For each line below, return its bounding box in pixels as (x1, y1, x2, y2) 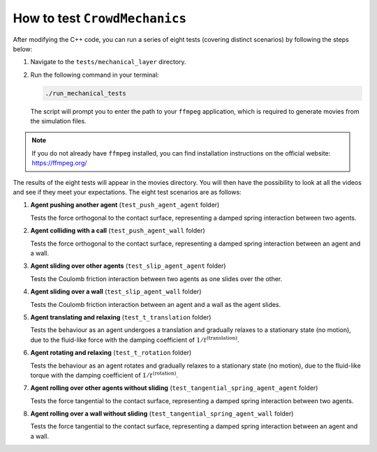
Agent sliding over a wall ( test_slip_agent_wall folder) (30, 287, 202, 296)
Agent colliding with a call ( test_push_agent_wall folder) (30, 227, 205, 235)
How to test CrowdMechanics (13, 10, 187, 26)
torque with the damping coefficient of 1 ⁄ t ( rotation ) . (30, 370, 178, 379)
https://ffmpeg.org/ (31, 159, 87, 167)
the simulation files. (30, 117, 87, 126)
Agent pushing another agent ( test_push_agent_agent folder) (30, 201, 220, 209)
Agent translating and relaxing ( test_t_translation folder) (30, 312, 212, 321)
